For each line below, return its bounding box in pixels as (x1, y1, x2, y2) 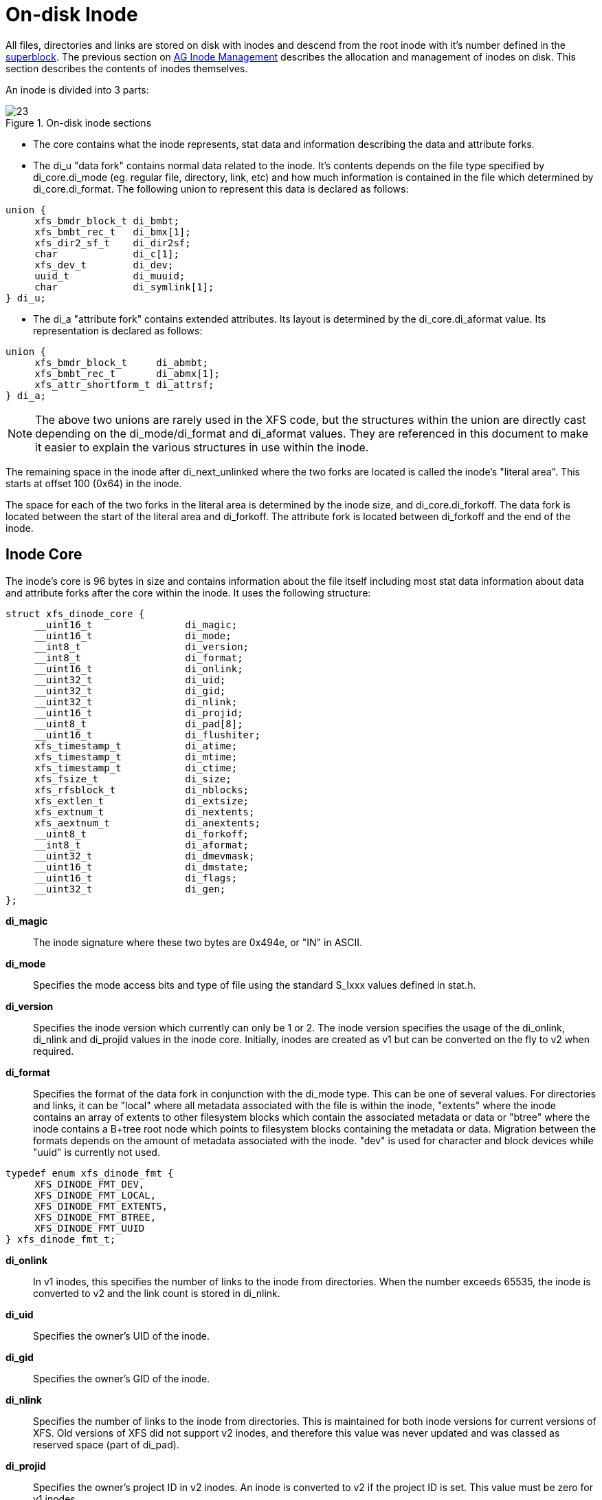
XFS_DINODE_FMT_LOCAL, (34, 1189, 157, 1201)
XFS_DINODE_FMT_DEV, (34, 1178, 145, 1190)
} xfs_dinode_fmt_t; (5, 1233, 116, 1245)
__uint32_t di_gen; (34, 883, 226, 894)
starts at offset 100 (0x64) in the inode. (5, 477, 182, 489)
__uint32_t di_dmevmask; (34, 850, 255, 861)
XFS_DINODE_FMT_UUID (34, 1222, 145, 1234)
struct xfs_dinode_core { (5, 608, 145, 619)
